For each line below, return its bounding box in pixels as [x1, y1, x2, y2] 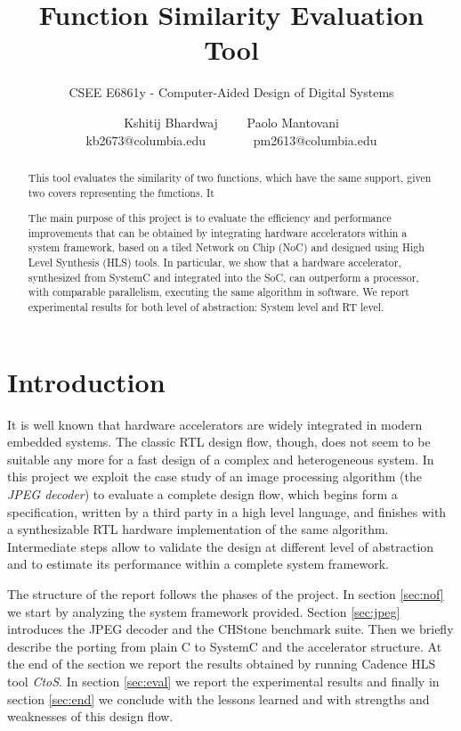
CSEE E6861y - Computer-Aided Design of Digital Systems [69, 83, 394, 102]
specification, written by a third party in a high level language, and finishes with [7, 502, 447, 521]
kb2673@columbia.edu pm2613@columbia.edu [85, 130, 377, 149]
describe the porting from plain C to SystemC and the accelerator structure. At [7, 637, 442, 655]
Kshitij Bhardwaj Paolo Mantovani [124, 112, 339, 131]
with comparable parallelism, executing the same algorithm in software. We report [28, 284, 409, 300]
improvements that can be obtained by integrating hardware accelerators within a [28, 225, 408, 240]
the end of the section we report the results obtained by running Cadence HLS [7, 654, 436, 673]
